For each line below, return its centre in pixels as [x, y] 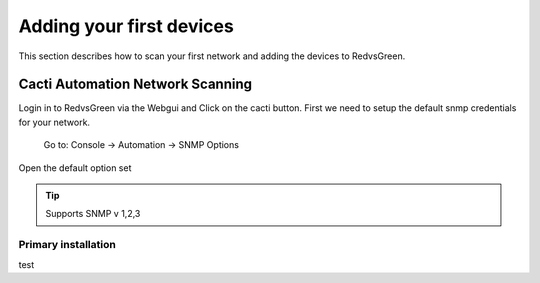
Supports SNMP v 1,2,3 [93, 214]
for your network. [54, 122]
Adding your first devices [126, 26]
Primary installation [67, 245]
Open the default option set [75, 167]
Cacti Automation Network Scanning [135, 84]
